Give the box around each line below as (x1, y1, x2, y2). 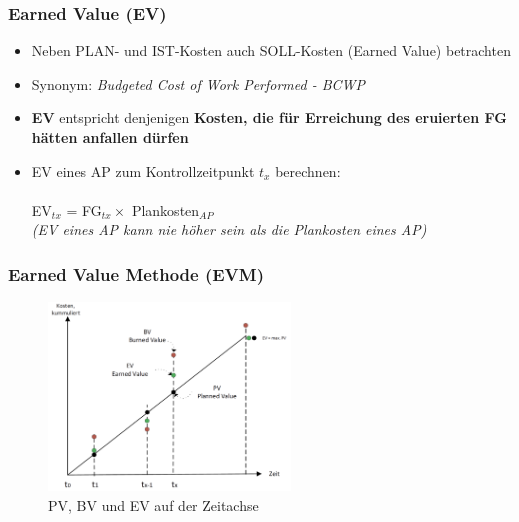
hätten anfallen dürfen (31, 127, 189, 147)
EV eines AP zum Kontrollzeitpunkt (31, 160, 255, 181)
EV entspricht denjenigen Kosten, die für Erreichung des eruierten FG (31, 107, 507, 128)
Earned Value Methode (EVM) (8, 261, 265, 286)
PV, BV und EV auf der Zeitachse (48, 494, 259, 515)
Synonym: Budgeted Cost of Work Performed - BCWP (31, 73, 366, 94)
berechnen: (275, 160, 341, 181)
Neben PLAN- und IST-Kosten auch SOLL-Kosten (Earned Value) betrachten (31, 40, 511, 61)
